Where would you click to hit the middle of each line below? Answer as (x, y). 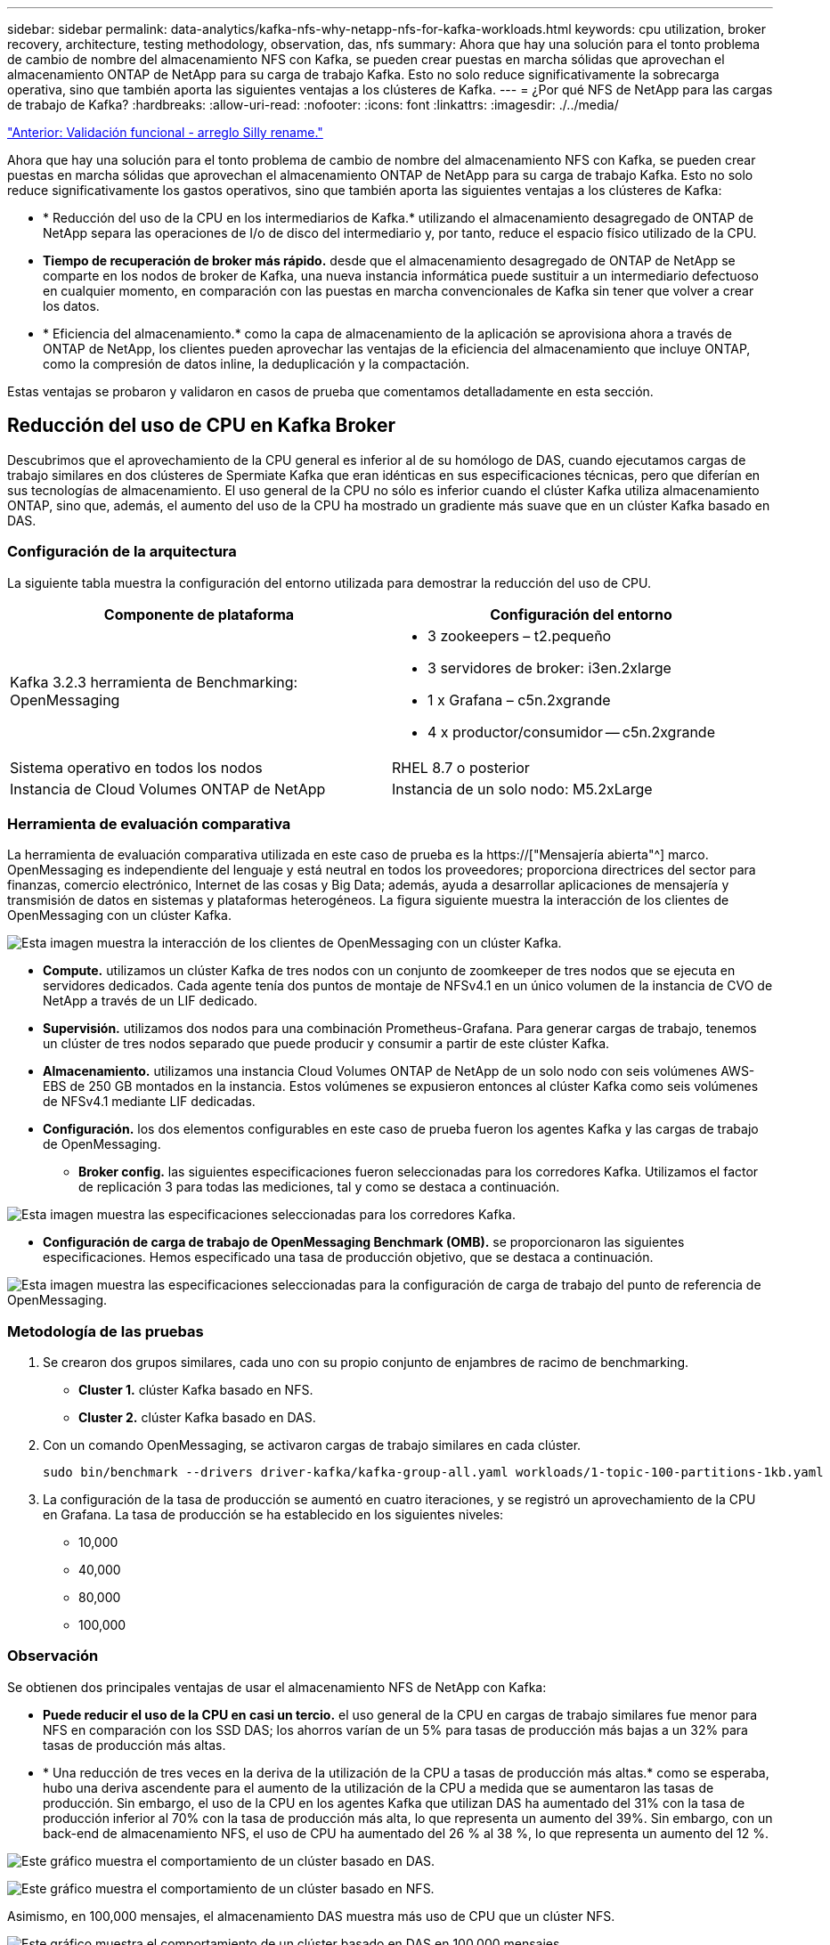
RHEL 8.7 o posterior (461, 767)
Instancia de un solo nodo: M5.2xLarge (522, 789)
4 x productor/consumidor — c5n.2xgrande (571, 732)
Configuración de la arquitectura (122, 552)
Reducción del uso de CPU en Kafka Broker (202, 426)
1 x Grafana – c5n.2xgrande (519, 700)
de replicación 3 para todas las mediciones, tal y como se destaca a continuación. (319, 1187)
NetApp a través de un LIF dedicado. (151, 1001)
